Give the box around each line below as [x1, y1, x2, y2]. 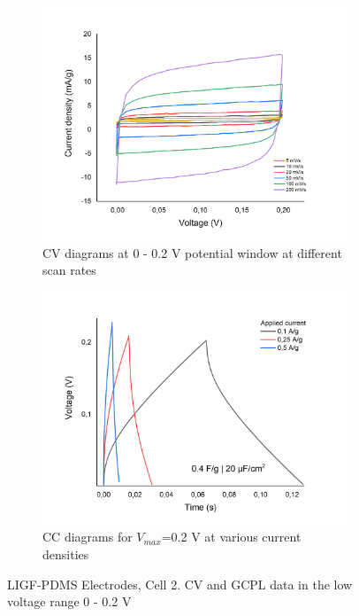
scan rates [42, 261, 96, 279]
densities [42, 545, 89, 564]
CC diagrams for [42, 527, 133, 546]
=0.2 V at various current [161, 527, 302, 546]
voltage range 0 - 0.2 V [7, 592, 132, 611]
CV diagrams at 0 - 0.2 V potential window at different [42, 243, 342, 261]
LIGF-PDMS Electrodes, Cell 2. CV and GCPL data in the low [7, 574, 353, 593]
